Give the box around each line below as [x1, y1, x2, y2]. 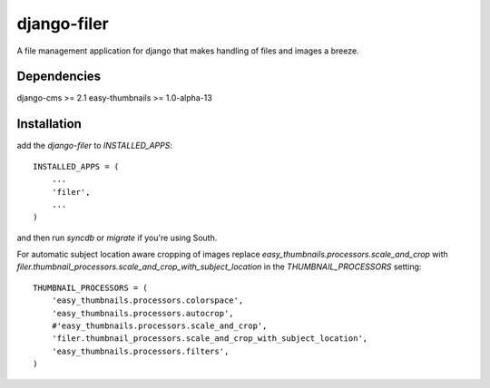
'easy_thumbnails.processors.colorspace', [51, 296, 244, 306]
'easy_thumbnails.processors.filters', [51, 345, 230, 356]
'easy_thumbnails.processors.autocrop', [51, 308, 235, 318]
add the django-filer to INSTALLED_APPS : [16, 141, 172, 151]
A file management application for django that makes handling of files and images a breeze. [16, 45, 359, 56]
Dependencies [16, 69, 102, 84]
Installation [16, 116, 82, 131]
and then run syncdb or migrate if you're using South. [16, 232, 218, 243]
